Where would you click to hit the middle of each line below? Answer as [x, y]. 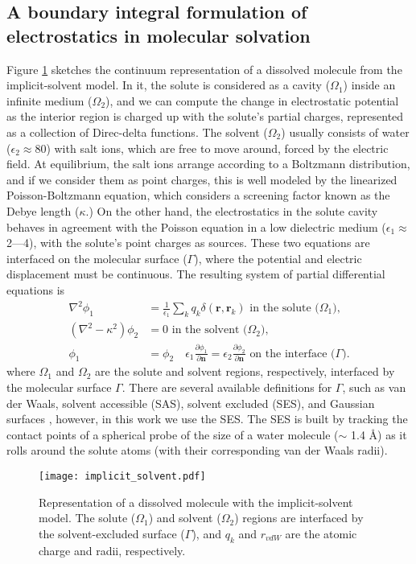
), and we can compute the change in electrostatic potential [252, 100]
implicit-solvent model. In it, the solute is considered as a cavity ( [169, 85]
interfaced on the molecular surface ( [97, 258]
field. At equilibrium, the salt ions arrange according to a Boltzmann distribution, [208, 164]
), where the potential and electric [278, 258]
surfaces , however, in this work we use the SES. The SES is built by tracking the [207, 419]
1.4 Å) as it [379, 434]
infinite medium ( [49, 100]
